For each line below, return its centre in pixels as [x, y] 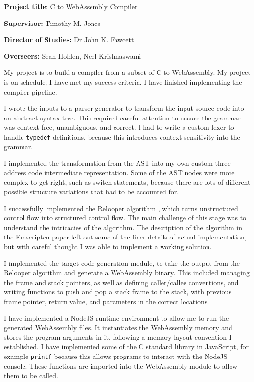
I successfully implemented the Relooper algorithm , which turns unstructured [121, 208]
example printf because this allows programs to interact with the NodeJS [116, 356]
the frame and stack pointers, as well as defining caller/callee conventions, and [121, 282]
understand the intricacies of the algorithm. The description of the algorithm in [123, 227]
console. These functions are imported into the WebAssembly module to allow [121, 366]
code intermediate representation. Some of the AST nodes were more [131, 172]
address [15, 172]
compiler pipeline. [31, 91]
